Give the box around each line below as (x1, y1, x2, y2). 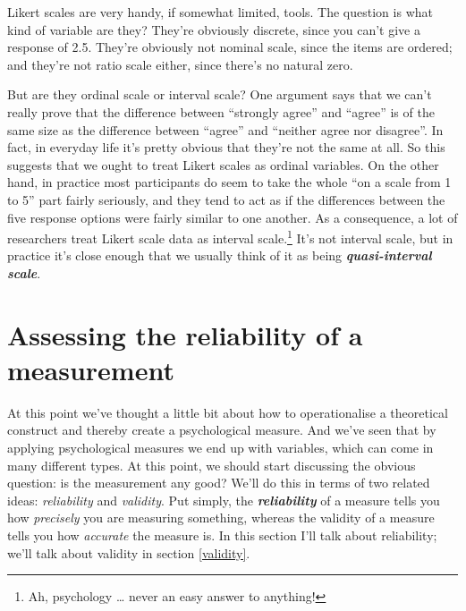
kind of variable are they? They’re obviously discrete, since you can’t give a (7, 20, 420, 38)
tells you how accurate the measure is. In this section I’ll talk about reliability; (7, 526, 437, 545)
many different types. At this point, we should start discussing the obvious (7, 455, 416, 474)
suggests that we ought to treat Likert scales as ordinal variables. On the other (7, 155, 439, 174)
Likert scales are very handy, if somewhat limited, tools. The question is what (7, 3, 433, 21)
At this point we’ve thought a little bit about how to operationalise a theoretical (7, 403, 448, 421)
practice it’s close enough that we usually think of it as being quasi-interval (7, 246, 432, 265)
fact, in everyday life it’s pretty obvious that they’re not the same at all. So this (7, 138, 445, 157)
